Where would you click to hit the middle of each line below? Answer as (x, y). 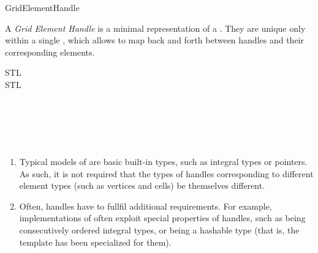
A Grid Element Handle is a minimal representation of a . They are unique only (155, 28)
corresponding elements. (50, 52)
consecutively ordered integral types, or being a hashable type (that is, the (159, 229)
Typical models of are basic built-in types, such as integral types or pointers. (163, 161)
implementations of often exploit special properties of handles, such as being (162, 218)
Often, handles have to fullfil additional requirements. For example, (146, 206)
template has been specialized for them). (95, 242)
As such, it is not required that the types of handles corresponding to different (166, 173)
